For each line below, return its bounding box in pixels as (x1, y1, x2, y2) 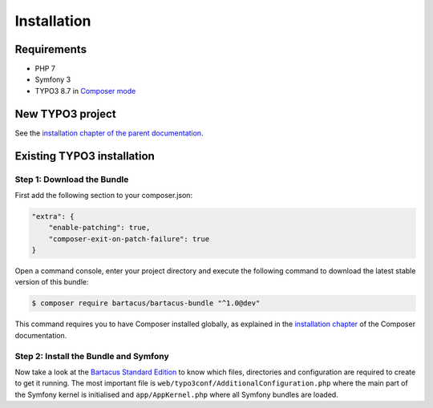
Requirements (14, 42, 87, 56)
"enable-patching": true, (48, 223, 151, 232)
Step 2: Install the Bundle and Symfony (14, 350, 170, 362)
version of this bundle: (14, 277, 89, 287)
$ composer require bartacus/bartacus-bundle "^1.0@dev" (31, 299, 261, 308)
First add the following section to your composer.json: (14, 190, 192, 200)
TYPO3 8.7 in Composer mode (34, 86, 136, 95)
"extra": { (31, 212, 75, 220)
